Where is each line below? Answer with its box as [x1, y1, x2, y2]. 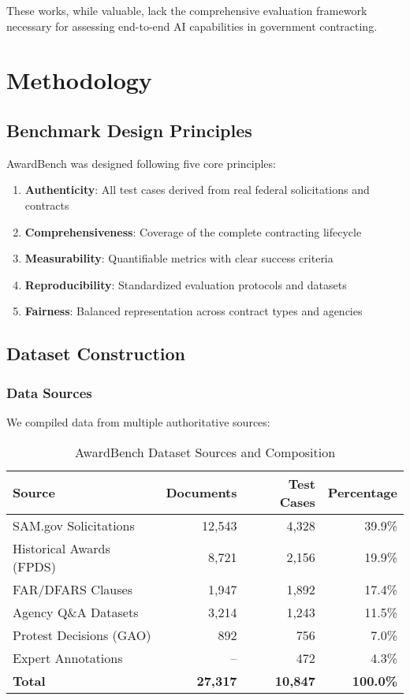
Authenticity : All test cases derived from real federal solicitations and [24, 181, 370, 198]
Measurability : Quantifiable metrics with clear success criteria [24, 250, 334, 266]
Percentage [327, 483, 397, 502]
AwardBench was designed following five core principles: [6, 155, 276, 171]
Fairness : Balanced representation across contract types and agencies [24, 303, 363, 319]
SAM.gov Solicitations [13, 516, 135, 534]
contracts [24, 196, 69, 213]
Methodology [6, 64, 152, 96]
